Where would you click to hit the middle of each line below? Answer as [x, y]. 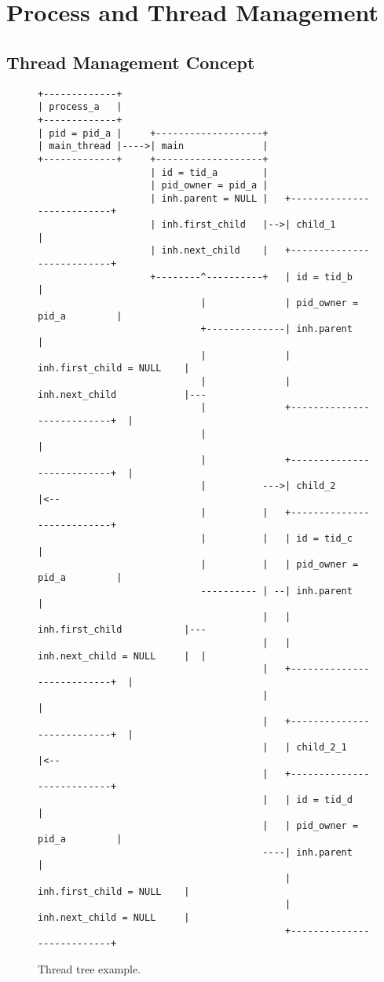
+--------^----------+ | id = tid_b [251, 277]
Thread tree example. [90, 968]
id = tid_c [324, 538]
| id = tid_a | [209, 172]
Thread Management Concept [131, 62]
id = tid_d [324, 800]
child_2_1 [322, 748]
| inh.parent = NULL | [209, 198]
